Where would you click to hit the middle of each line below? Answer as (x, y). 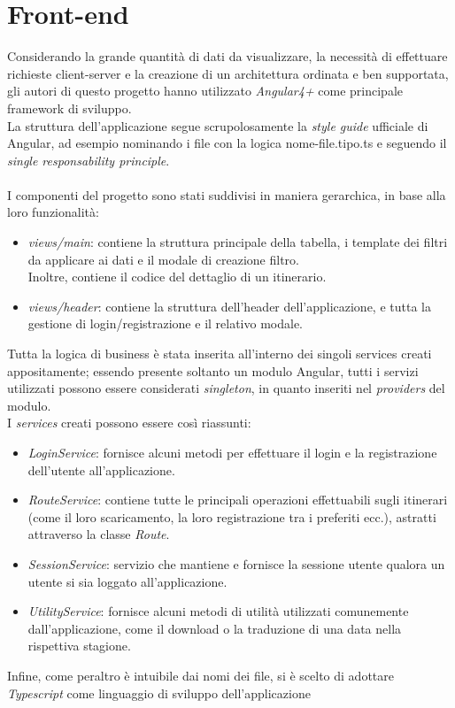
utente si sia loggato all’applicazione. (127, 581)
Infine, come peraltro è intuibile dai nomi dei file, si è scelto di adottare (201, 675)
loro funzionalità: (53, 212)
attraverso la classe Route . (99, 534)
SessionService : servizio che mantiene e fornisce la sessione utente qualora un (236, 563)
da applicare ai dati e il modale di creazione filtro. (163, 259)
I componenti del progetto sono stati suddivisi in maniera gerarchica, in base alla (227, 194)
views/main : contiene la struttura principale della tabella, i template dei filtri (238, 242)
